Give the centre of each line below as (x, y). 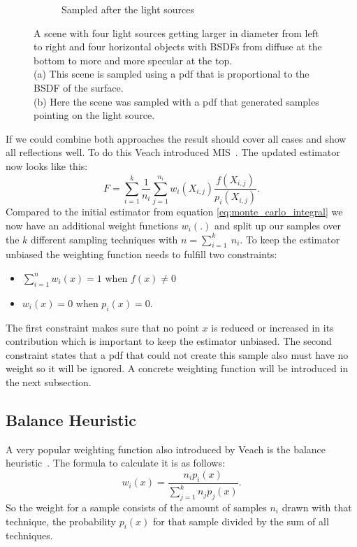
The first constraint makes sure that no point (102, 327)
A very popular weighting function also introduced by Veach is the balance (166, 449)
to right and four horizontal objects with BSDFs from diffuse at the (178, 47)
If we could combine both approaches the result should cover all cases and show (176, 138)
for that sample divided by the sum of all (241, 521)
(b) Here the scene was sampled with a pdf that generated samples (176, 101)
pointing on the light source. (94, 115)
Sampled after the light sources (128, 9)
